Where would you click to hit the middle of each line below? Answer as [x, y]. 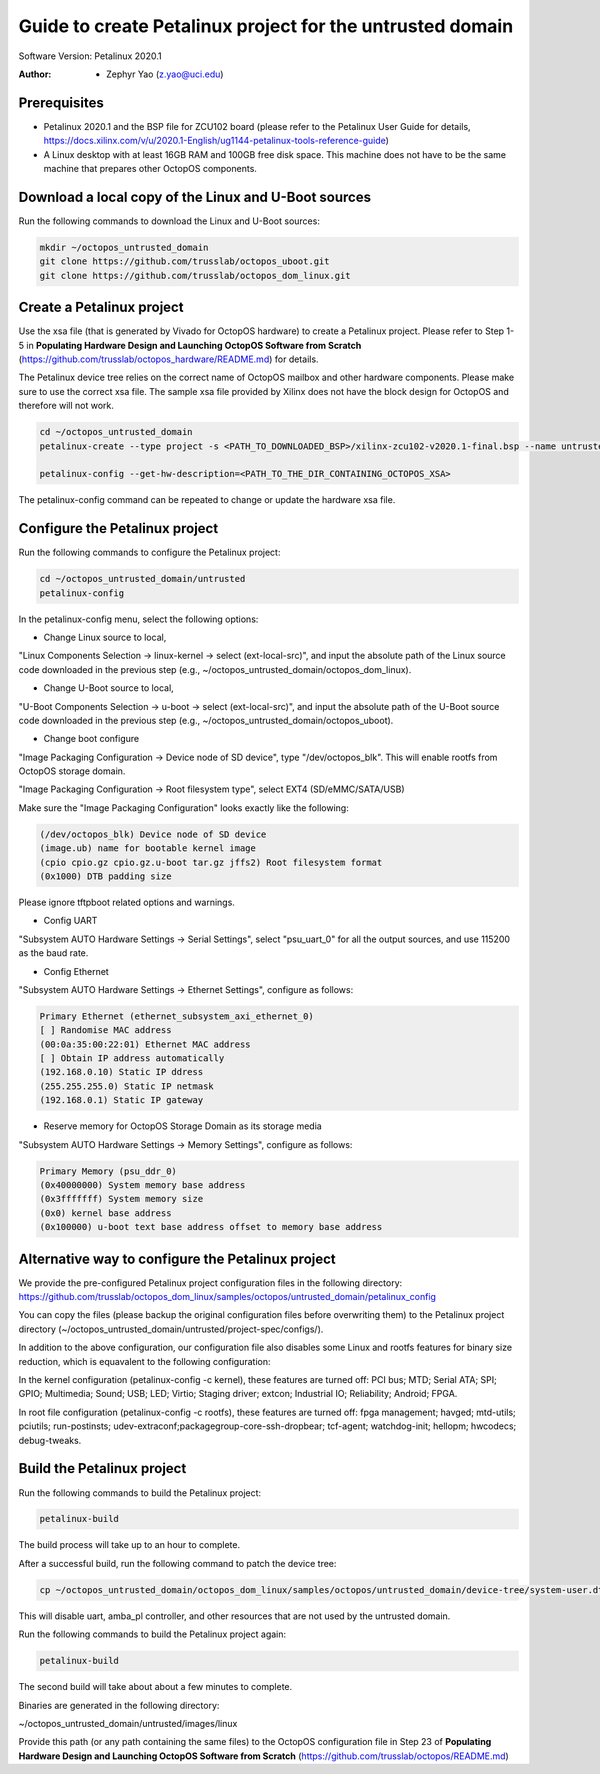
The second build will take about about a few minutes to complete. [155, 1687]
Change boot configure [91, 739]
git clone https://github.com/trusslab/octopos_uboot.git [184, 261]
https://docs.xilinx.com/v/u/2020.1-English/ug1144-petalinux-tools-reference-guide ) [216, 141]
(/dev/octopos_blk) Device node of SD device [153, 834]
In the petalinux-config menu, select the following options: [138, 619]
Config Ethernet [76, 971]
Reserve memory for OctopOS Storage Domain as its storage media [182, 1126]
